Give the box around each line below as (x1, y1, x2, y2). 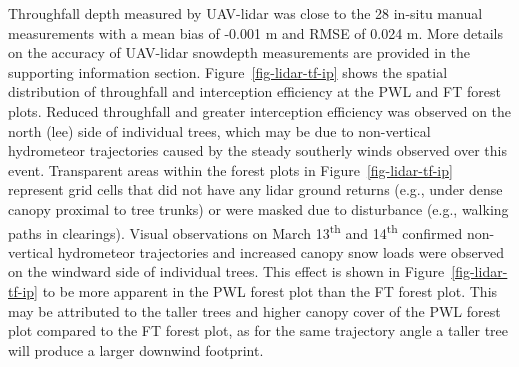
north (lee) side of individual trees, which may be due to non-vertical (8, 120, 431, 141)
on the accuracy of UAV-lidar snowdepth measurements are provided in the (8, 42, 471, 63)
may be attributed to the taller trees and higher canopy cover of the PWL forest (8, 300, 501, 321)
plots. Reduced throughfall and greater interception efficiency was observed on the (8, 100, 512, 121)
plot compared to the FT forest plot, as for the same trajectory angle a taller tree (8, 320, 508, 341)
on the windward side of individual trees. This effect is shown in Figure (8, 261, 445, 282)
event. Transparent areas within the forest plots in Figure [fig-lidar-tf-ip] (8, 159, 453, 180)
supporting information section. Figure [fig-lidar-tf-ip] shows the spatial (8, 61, 448, 82)
